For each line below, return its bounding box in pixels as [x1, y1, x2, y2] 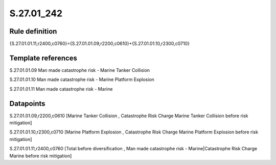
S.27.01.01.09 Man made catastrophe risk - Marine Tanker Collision [9, 67, 150, 73]
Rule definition [9, 27, 57, 36]
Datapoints [9, 99, 45, 108]
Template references [9, 53, 78, 62]
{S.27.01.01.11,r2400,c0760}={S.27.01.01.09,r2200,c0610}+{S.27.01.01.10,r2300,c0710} [9, 41, 190, 47]
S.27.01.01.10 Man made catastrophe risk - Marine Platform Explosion [9, 76, 154, 82]
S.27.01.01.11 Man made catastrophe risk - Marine [9, 86, 113, 92]
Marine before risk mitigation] [9, 153, 72, 159]
